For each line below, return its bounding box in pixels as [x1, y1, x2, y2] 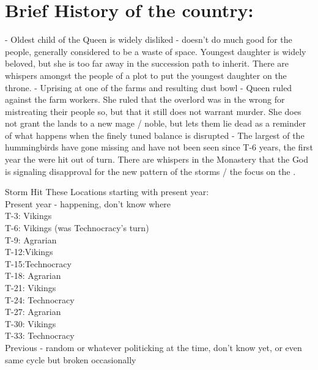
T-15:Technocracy [5, 257, 72, 270]
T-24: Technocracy [5, 293, 75, 306]
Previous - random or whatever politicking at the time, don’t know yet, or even [5, 341, 302, 353]
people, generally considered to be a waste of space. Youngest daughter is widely [5, 45, 306, 57]
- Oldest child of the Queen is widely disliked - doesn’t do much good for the [5, 33, 292, 46]
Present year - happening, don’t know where [5, 197, 171, 210]
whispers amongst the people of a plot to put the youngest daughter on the [5, 68, 287, 81]
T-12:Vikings [5, 245, 53, 258]
